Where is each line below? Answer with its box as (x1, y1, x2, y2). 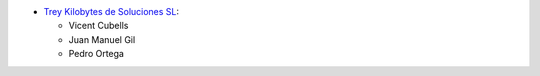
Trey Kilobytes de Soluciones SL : (43, 6, 180, 17)
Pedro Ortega (68, 48, 125, 60)
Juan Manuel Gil (68, 33, 136, 45)
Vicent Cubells (68, 20, 129, 32)
